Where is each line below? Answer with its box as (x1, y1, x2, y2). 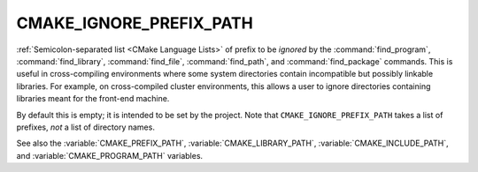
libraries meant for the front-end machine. (16, 93, 170, 104)
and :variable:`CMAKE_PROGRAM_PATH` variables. (16, 150, 204, 161)
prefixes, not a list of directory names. (16, 122, 155, 132)
